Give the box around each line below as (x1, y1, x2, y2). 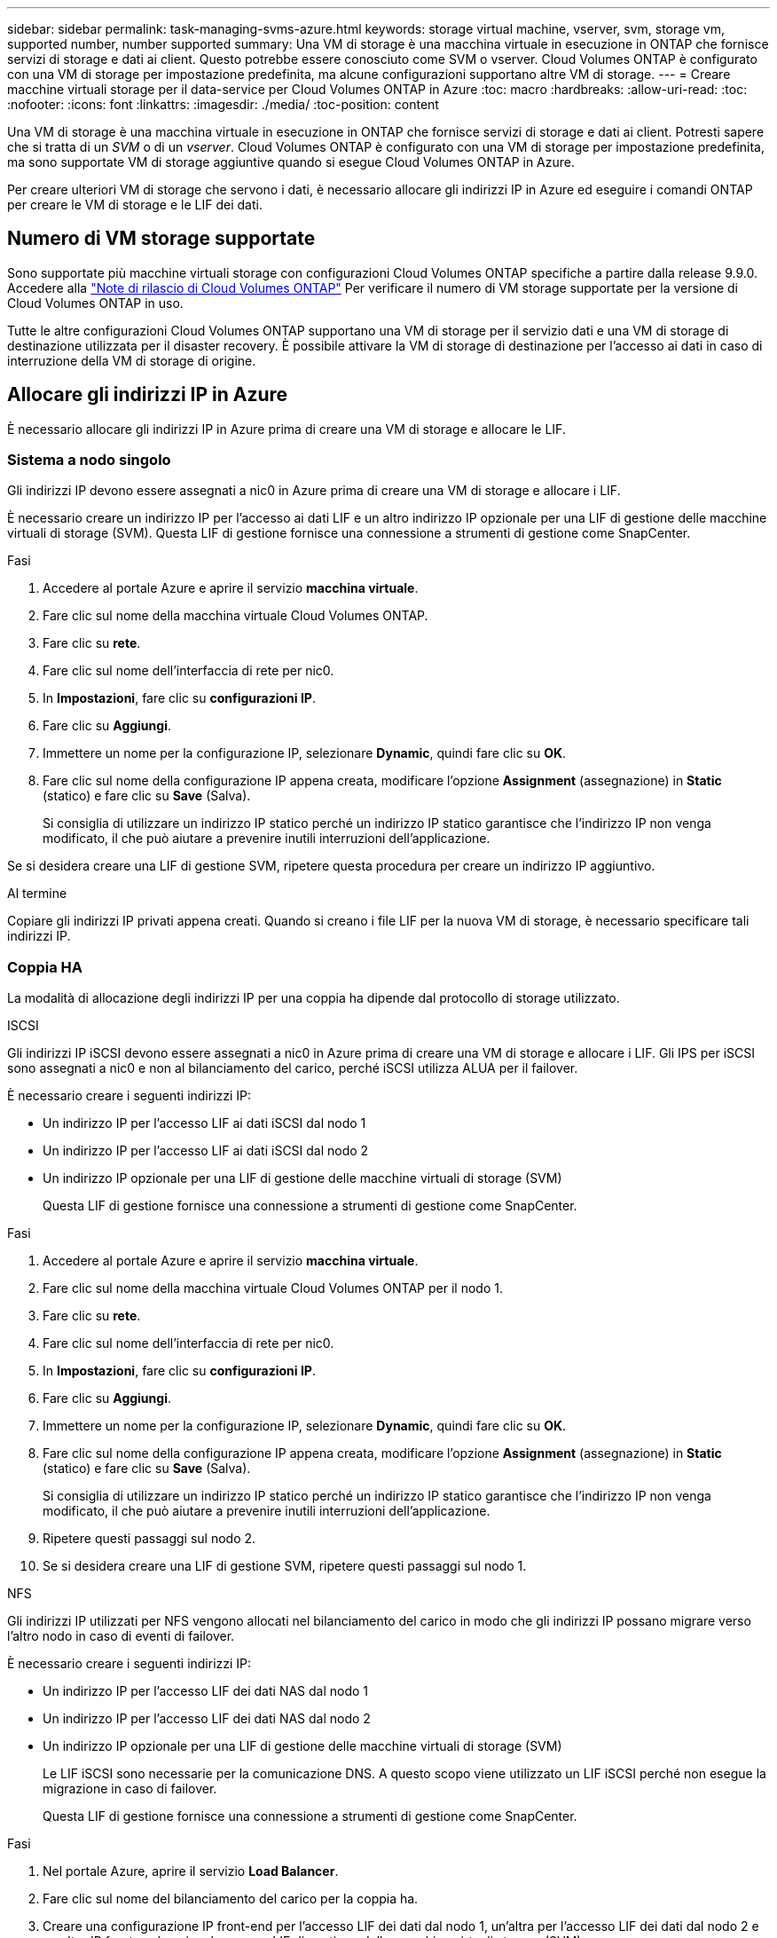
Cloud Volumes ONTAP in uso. (7, 295, 184, 311)
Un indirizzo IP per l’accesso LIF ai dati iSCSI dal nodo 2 (43, 1143, 369, 1159)
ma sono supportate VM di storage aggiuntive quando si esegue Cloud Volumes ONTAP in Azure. (7, 154, 576, 169)
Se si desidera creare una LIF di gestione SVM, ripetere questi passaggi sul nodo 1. (43, 1558, 527, 1574)
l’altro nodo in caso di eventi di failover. (7, 1628, 235, 1644)
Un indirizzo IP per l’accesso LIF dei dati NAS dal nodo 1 (43, 1683, 369, 1699)
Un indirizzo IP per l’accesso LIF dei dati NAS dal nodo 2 (43, 1711, 371, 1727)
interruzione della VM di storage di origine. (7, 352, 256, 368)
